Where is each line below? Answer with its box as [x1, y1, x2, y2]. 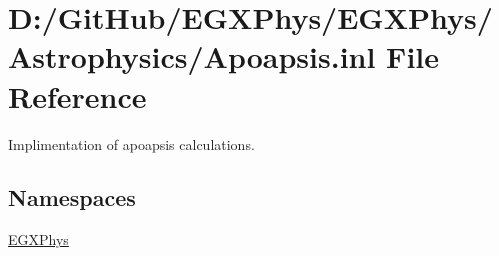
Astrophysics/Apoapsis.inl [8, 36, 376, 77]
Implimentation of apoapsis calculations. [8, 133, 255, 154]
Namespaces [8, 182, 136, 213]
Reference [8, 75, 147, 116]
